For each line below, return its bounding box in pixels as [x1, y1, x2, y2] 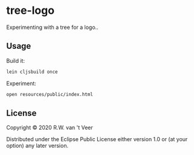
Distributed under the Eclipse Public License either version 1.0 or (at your [6, 136, 188, 143]
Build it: [6, 57, 25, 64]
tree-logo [6, 4, 55, 17]
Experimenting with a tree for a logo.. [6, 24, 99, 31]
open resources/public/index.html [6, 91, 94, 97]
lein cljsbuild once [6, 69, 59, 75]
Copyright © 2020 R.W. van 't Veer [6, 124, 93, 131]
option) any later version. [6, 142, 68, 150]
